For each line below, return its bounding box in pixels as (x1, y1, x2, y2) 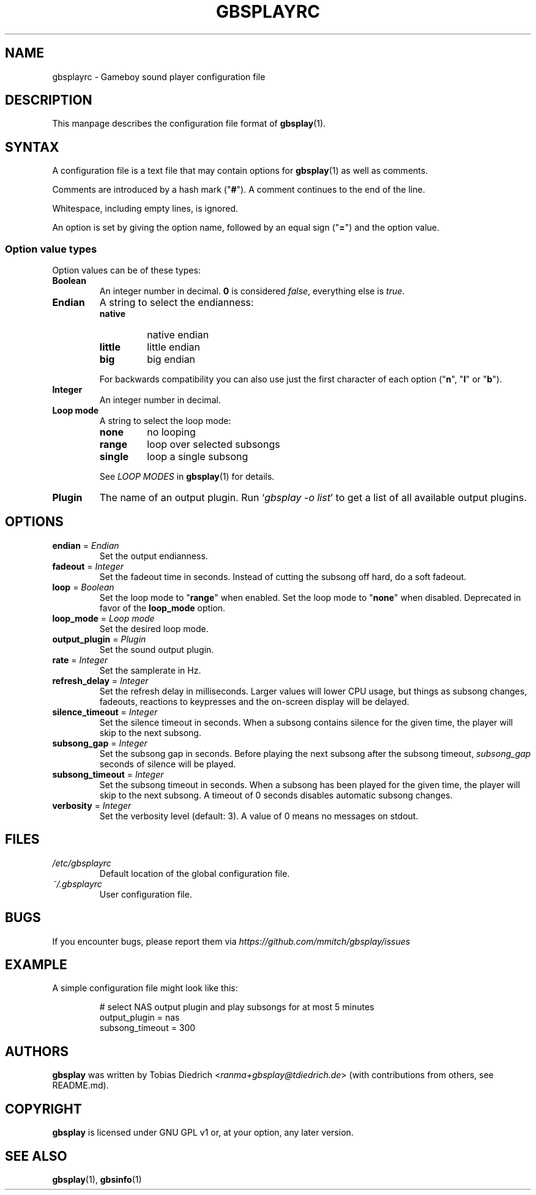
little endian (147, 341, 200, 354)
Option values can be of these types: (52, 265, 201, 276)
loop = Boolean (52, 581, 114, 592)
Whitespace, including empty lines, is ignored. (52, 203, 239, 214)
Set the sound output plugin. (99, 644, 214, 655)
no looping (147, 426, 196, 439)
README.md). (52, 1080, 109, 1091)
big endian (147, 353, 196, 366)
